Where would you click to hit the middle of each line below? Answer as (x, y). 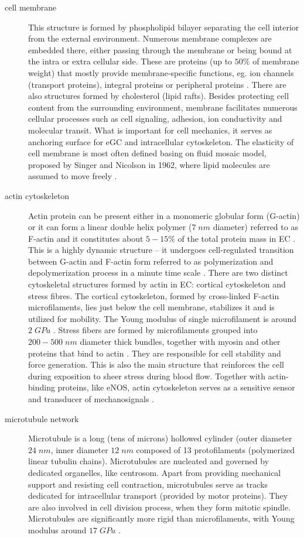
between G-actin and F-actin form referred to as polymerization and (151, 261)
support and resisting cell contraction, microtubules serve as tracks (148, 484)
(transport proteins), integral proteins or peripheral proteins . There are (157, 84)
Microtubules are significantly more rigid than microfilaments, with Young (161, 518)
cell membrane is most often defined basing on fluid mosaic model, (147, 153)
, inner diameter (79, 449)
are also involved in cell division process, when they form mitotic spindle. (160, 507)
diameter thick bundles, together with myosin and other (180, 342)
